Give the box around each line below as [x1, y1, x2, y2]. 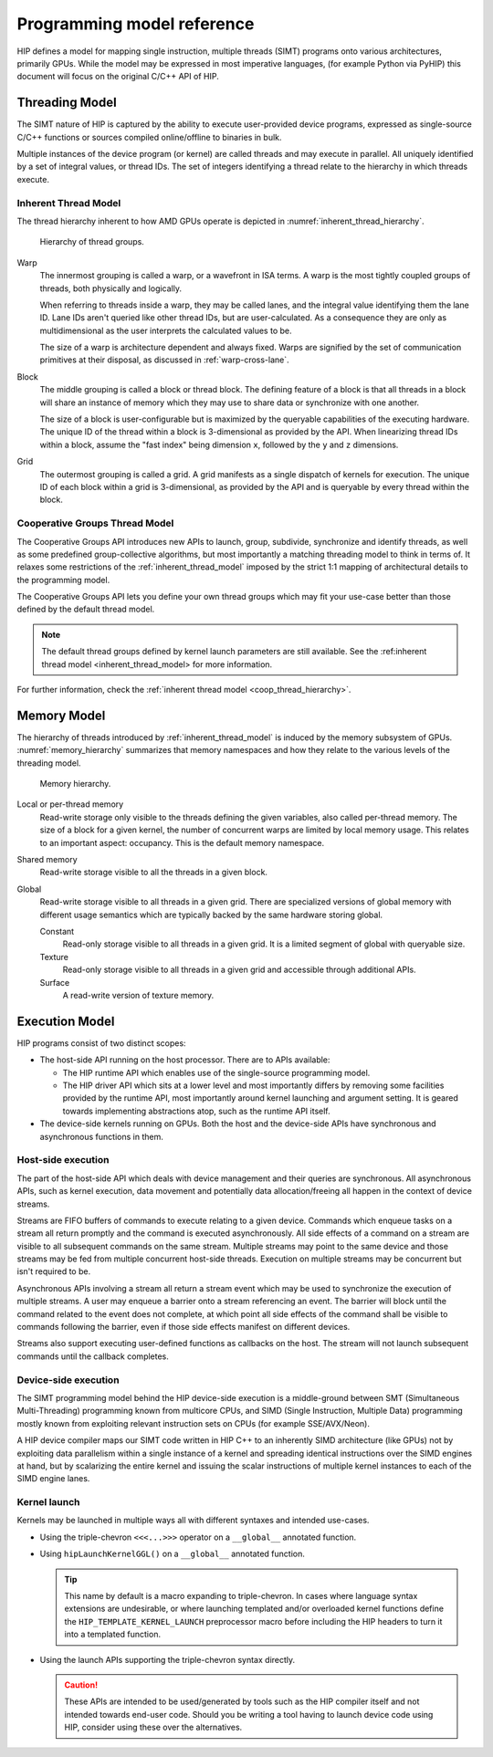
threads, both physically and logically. [39, 283, 183, 294]
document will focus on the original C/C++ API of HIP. [16, 71, 219, 82]
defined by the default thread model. [16, 603, 155, 615]
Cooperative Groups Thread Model [16, 517, 174, 529]
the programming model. [16, 574, 110, 585]
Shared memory [16, 854, 78, 865]
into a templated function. [64, 1629, 162, 1640]
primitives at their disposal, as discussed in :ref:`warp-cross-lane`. [39, 354, 289, 365]
